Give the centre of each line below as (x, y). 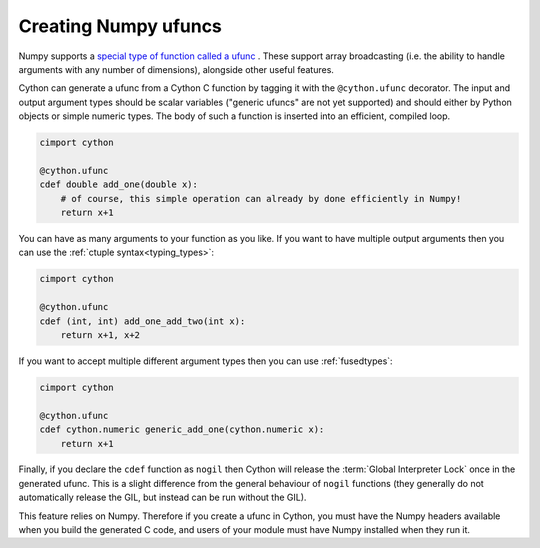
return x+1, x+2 (100, 334)
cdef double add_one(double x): (119, 184)
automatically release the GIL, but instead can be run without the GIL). (162, 497)
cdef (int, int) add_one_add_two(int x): (142, 321)
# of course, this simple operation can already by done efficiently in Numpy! (261, 198)
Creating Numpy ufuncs (120, 26)
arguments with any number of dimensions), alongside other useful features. (176, 69)
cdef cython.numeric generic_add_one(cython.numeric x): (182, 429)
